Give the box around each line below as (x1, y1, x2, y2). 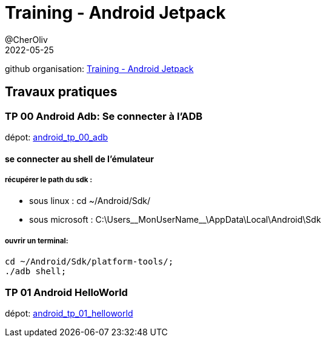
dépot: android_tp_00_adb (5, 131, 108, 142)
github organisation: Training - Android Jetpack (5, 63, 194, 74)
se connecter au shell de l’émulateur (5, 153, 154, 164)
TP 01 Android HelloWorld (5, 286, 128, 298)
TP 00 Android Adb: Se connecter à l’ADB (5, 110, 203, 122)
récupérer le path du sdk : (5, 175, 93, 184)
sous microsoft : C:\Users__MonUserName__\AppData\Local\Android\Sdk (29, 214, 321, 225)
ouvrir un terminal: (5, 236, 68, 245)
